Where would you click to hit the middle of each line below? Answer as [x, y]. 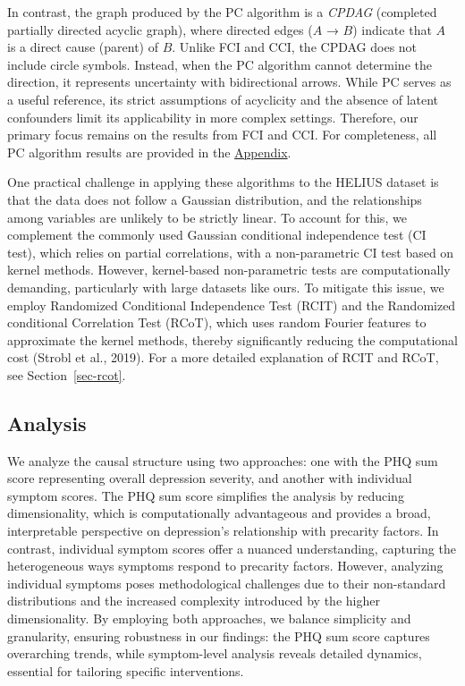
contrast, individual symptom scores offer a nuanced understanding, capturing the [232, 548]
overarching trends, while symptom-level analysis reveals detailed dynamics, [215, 653]
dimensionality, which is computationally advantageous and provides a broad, [219, 513]
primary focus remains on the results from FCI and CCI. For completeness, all [222, 135]
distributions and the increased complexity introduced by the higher [194, 601]
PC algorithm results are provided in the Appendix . [149, 152]
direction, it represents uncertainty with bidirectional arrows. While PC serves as [229, 82]
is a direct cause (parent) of [83, 47]
